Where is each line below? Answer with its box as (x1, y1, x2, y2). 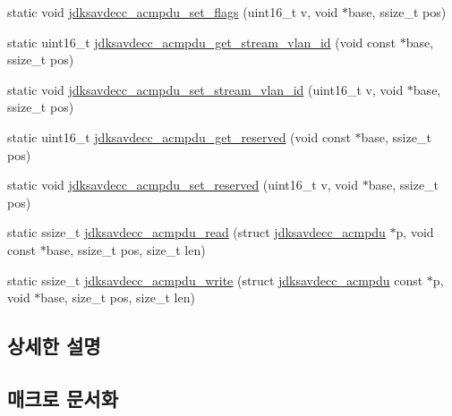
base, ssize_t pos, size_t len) (46, 240, 206, 259)
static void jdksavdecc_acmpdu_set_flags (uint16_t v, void (7, 3, 338, 21)
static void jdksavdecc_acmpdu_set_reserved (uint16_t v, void (7, 175, 359, 194)
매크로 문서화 (7, 384, 118, 412)
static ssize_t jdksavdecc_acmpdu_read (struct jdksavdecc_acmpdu (7, 223, 386, 242)
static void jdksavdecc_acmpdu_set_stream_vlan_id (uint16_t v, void (7, 80, 404, 98)
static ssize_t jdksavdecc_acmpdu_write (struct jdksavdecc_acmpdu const (7, 270, 423, 289)
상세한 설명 (7, 332, 101, 360)
